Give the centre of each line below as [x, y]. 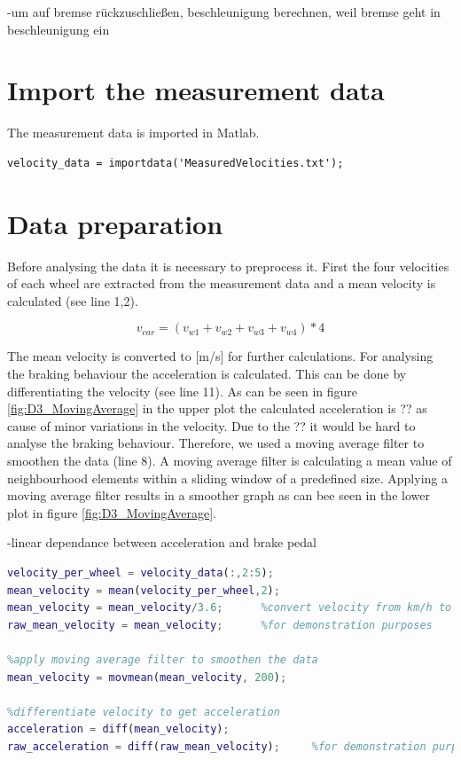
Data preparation [115, 223]
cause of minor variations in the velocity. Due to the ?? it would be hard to [211, 425]
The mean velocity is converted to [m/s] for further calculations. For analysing [220, 356]
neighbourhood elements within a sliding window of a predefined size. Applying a [227, 478]
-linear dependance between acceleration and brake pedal [162, 542]
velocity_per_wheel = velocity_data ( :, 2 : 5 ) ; [141, 572]
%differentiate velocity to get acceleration [144, 712]
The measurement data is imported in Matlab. [133, 133]
